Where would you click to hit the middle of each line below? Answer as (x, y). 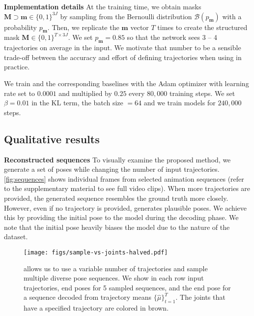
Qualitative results (52, 139)
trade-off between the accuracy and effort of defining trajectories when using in (123, 57)
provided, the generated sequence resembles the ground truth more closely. (116, 198)
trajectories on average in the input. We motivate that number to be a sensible (123, 47)
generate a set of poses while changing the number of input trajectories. (112, 169)
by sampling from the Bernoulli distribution (126, 16)
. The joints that (200, 297)
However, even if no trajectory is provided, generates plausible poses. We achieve (126, 207)
